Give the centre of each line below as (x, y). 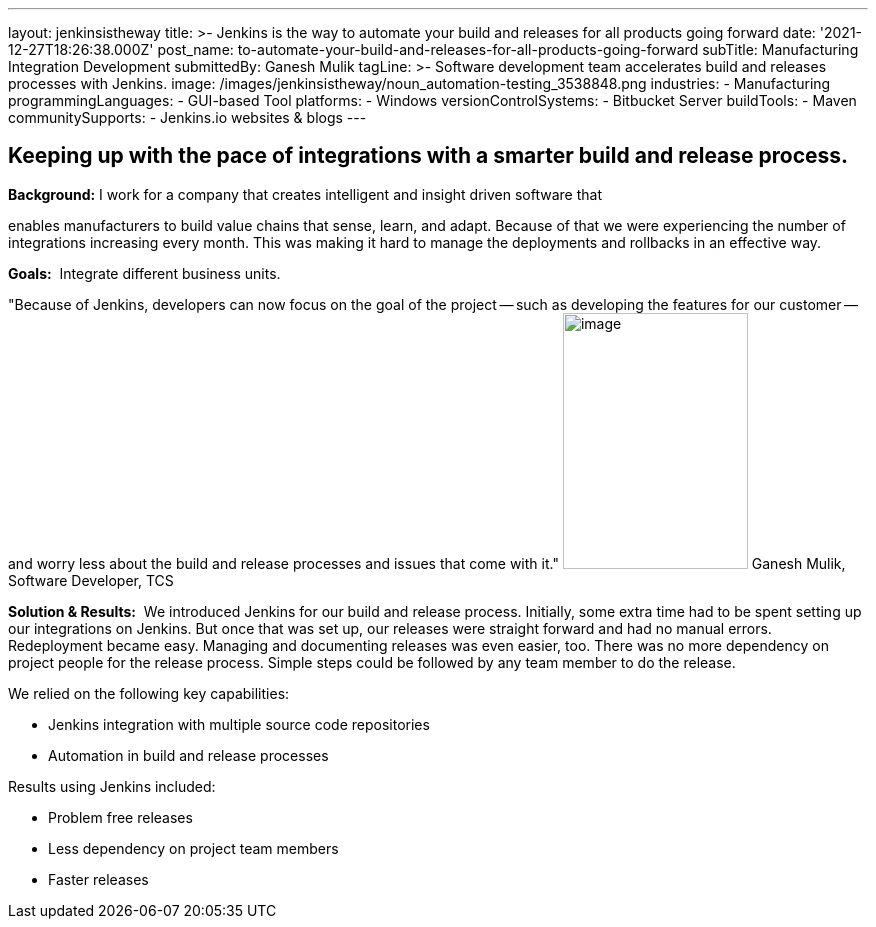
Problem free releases (120, 817)
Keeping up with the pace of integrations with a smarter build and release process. (428, 156)
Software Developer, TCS (91, 580)
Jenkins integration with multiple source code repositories (239, 724)
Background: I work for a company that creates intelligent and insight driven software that (305, 194)
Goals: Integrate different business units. (144, 273)
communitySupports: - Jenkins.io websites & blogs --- (187, 117)
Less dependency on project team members (193, 848)
